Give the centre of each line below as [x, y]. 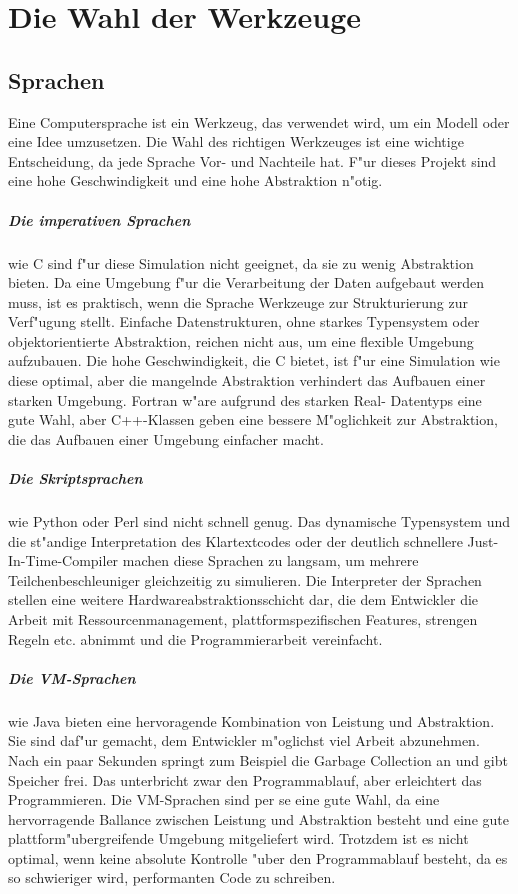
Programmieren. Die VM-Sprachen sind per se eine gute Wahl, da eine [224, 799]
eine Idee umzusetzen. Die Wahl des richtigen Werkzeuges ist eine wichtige [236, 141]
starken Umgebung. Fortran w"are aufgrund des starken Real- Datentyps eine [245, 399]
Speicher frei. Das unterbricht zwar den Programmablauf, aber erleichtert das [245, 779]
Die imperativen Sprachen [99, 219]
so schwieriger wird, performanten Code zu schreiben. [172, 877]
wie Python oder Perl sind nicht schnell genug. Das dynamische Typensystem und [259, 521]
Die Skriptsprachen [75, 478]
